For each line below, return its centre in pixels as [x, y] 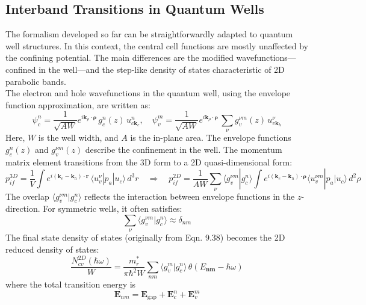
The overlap [27, 196]
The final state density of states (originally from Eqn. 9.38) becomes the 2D [145, 237]
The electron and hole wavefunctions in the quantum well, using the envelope [148, 93]
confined [21, 69]
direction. [23, 208]
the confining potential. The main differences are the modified [119, 57]
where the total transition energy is [71, 284]
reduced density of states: [52, 249]
